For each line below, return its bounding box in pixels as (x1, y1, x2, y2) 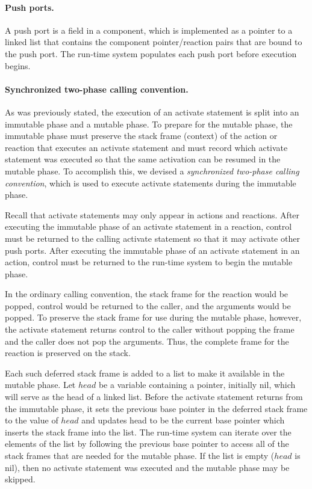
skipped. (5, 473, 36, 485)
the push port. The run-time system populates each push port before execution (5, 47, 297, 60)
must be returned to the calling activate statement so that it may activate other (5, 232, 300, 244)
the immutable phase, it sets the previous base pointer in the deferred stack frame (5, 402, 308, 414)
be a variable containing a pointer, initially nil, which (98, 378, 296, 391)
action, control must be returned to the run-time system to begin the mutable (5, 256, 293, 268)
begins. (5, 59, 31, 72)
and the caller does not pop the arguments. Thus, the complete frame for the (5, 334, 289, 347)
